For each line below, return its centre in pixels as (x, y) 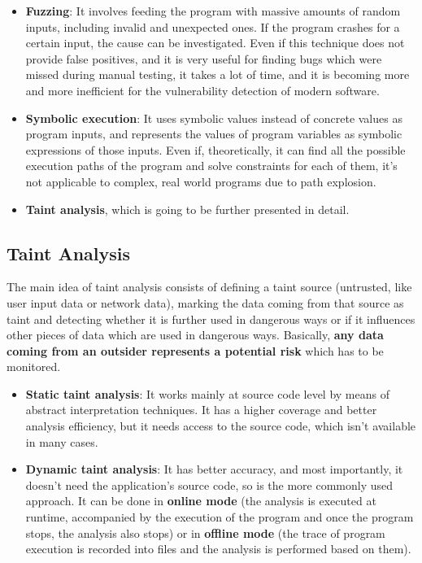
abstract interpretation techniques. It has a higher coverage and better (201, 410)
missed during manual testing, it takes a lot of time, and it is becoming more (218, 74)
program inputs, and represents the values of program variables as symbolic (214, 134)
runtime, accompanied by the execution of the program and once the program (220, 517)
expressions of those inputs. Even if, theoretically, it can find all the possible (215, 149)
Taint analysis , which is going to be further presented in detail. (187, 209)
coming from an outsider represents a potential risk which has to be (195, 350)
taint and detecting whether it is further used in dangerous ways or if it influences (211, 319)
